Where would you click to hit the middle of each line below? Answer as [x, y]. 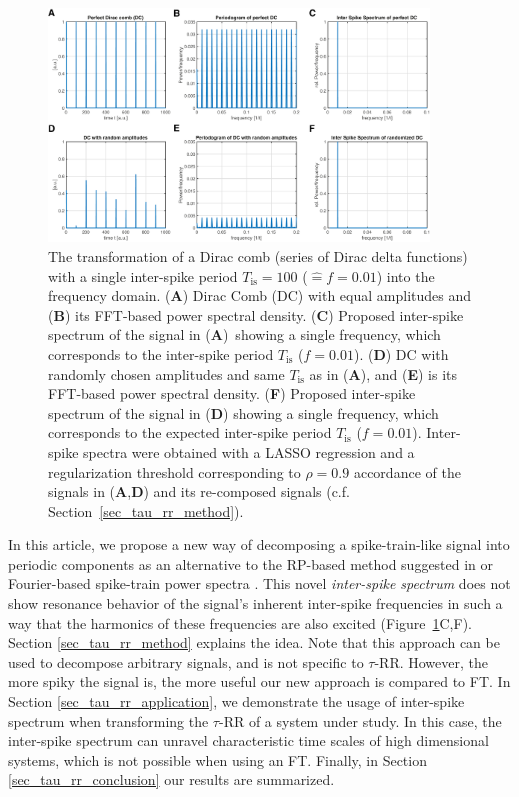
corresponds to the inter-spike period [161, 353]
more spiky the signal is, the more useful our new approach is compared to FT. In [259, 681]
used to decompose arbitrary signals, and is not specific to [186, 661]
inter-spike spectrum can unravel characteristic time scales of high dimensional [248, 740]
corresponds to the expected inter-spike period [190, 432]
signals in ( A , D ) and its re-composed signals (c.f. [199, 491]
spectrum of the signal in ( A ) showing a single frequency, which [244, 334]
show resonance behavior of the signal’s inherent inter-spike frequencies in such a [255, 603]
